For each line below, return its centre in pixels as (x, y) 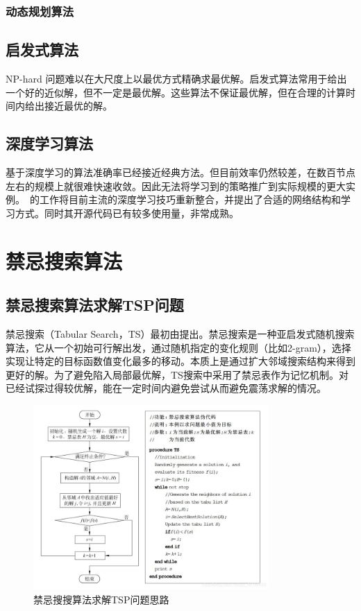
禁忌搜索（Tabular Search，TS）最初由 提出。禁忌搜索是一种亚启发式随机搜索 (180, 333)
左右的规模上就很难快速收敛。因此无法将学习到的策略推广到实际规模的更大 (176, 186)
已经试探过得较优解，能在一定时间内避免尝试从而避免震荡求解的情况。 (166, 388)
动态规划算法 (40, 11)
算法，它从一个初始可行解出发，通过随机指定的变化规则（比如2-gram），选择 (178, 347)
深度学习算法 (49, 143)
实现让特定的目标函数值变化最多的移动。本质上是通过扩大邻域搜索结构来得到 (180, 361)
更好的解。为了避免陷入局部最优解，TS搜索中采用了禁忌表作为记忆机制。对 (177, 374)
